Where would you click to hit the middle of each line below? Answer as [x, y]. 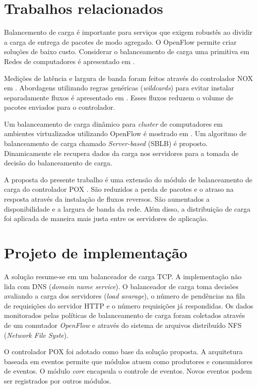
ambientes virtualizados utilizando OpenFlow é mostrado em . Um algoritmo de [125, 133]
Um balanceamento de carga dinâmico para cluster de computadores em [113, 123]
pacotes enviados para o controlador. [60, 107]
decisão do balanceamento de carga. [58, 163]
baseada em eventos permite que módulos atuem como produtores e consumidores [128, 361]
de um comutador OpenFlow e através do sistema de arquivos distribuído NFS [123, 325]
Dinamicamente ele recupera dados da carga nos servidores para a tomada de [121, 153]
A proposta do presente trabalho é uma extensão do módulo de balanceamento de [128, 179]
